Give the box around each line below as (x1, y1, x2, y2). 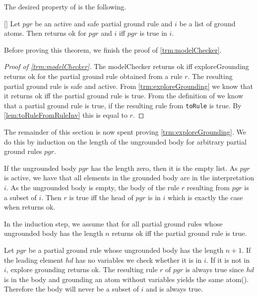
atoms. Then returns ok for (4, 28, 86, 38)
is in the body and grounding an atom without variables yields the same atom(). (4, 274, 249, 284)
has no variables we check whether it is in (75, 254, 202, 265)
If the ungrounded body (4, 162, 76, 173)
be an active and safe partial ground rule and (35, 18, 173, 28)
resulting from (187, 182, 230, 192)
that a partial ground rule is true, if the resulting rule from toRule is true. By (4, 100, 242, 110)
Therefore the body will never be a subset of (4, 284, 139, 294)
